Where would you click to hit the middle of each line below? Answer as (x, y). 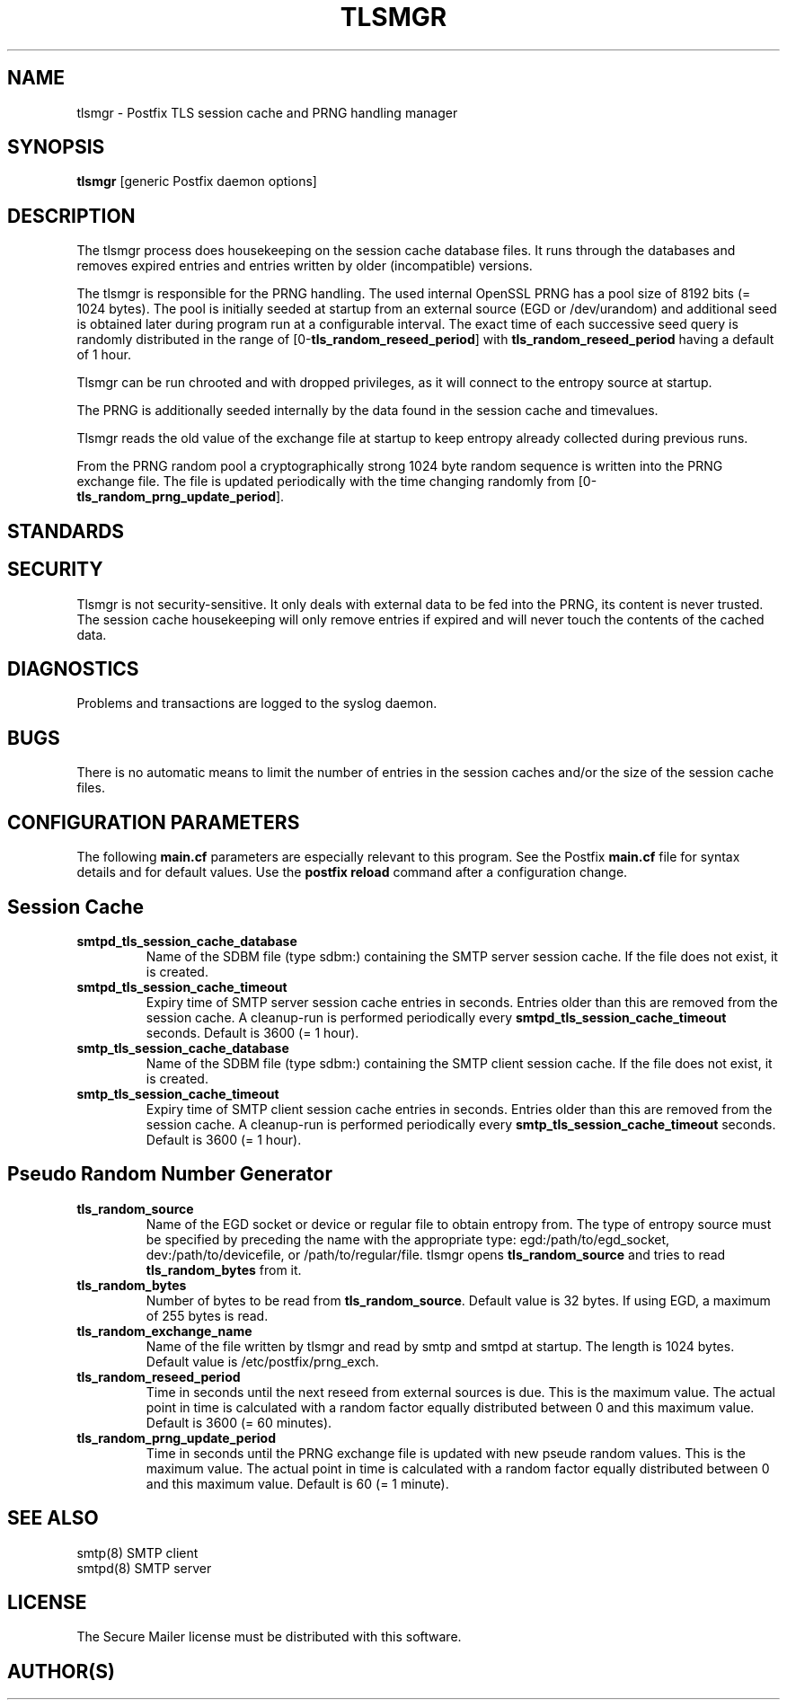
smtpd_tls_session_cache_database (187, 941)
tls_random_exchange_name (164, 1331)
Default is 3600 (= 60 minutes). (239, 1422)
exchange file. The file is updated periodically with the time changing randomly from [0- (337, 482)
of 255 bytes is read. (207, 1315)
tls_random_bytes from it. (224, 1269)
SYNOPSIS (56, 147)
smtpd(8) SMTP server (144, 1568)
